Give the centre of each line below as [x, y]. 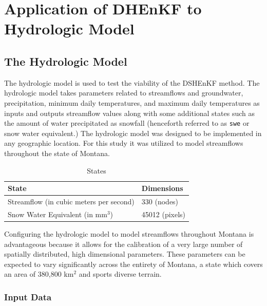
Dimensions [162, 188]
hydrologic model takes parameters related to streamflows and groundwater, [124, 93]
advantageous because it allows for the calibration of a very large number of [123, 244]
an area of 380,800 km [39, 274]
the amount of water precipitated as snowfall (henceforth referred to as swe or [127, 123]
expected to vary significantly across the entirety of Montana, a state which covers [133, 264]
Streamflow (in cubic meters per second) [71, 202]
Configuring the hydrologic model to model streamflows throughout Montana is [129, 233]
